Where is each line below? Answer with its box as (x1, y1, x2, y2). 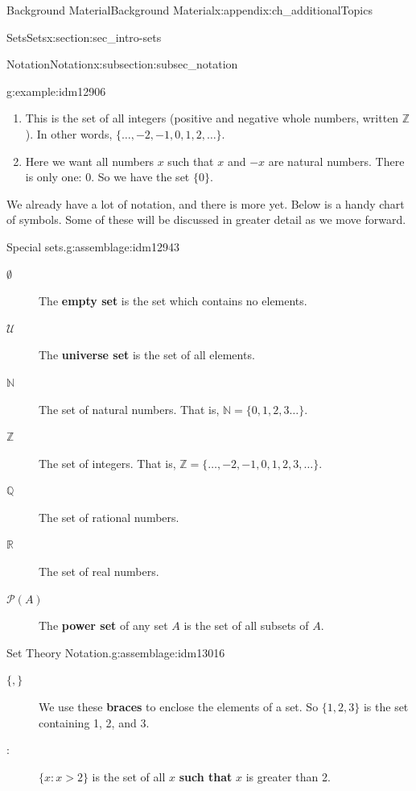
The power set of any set (39, 617, 168, 634)
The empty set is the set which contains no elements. (39, 292, 307, 309)
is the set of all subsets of (183, 617, 309, 634)
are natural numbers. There (268, 152, 405, 169)
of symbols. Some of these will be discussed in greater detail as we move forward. (6, 211, 406, 228)
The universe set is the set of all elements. (39, 346, 255, 363)
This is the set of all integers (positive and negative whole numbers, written (25, 110, 399, 126)
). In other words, (25, 125, 113, 142)
